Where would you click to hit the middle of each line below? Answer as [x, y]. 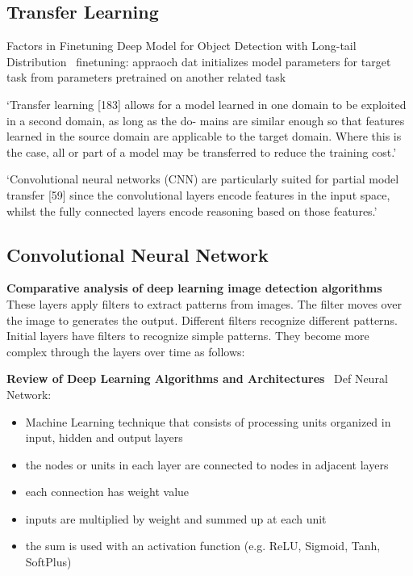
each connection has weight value [107, 492]
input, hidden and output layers [104, 437]
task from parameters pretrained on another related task [146, 77]
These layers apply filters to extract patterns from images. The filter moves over [204, 303]
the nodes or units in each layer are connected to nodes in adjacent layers [207, 464]
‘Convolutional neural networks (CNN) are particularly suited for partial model [203, 179]
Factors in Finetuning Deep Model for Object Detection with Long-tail [181, 46]
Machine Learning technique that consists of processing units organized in [208, 421]
